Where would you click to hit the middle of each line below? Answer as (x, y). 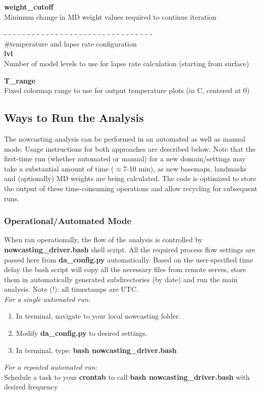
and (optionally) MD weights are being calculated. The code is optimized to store (130, 178)
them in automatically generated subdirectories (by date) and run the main (121, 279)
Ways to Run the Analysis (74, 118)
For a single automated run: (47, 299)
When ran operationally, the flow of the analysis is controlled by (103, 239)
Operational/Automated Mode (68, 221)
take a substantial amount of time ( (59, 168)
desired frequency (31, 387)
